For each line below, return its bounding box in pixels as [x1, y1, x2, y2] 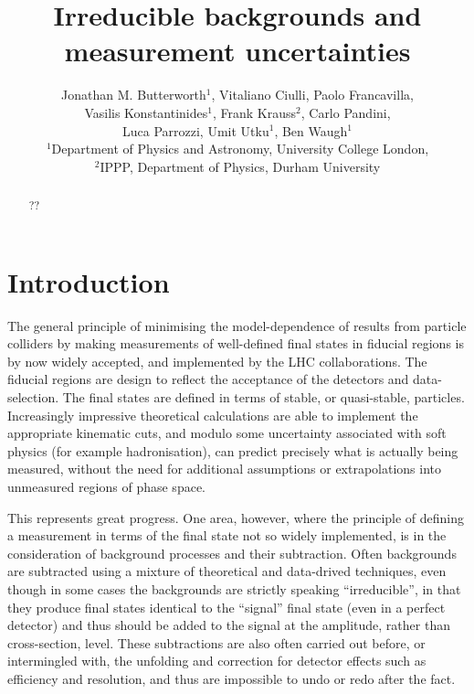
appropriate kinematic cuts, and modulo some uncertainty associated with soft [7, 423, 447, 443]
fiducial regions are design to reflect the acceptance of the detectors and [7, 369, 409, 389]
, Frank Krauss [212, 102, 297, 122]
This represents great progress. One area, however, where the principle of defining [7, 507, 465, 527]
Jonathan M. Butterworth [61, 85, 206, 104]
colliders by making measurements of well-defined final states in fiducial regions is [7, 334, 464, 353]
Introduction [7, 262, 170, 300]
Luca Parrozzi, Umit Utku [121, 121, 269, 140]
